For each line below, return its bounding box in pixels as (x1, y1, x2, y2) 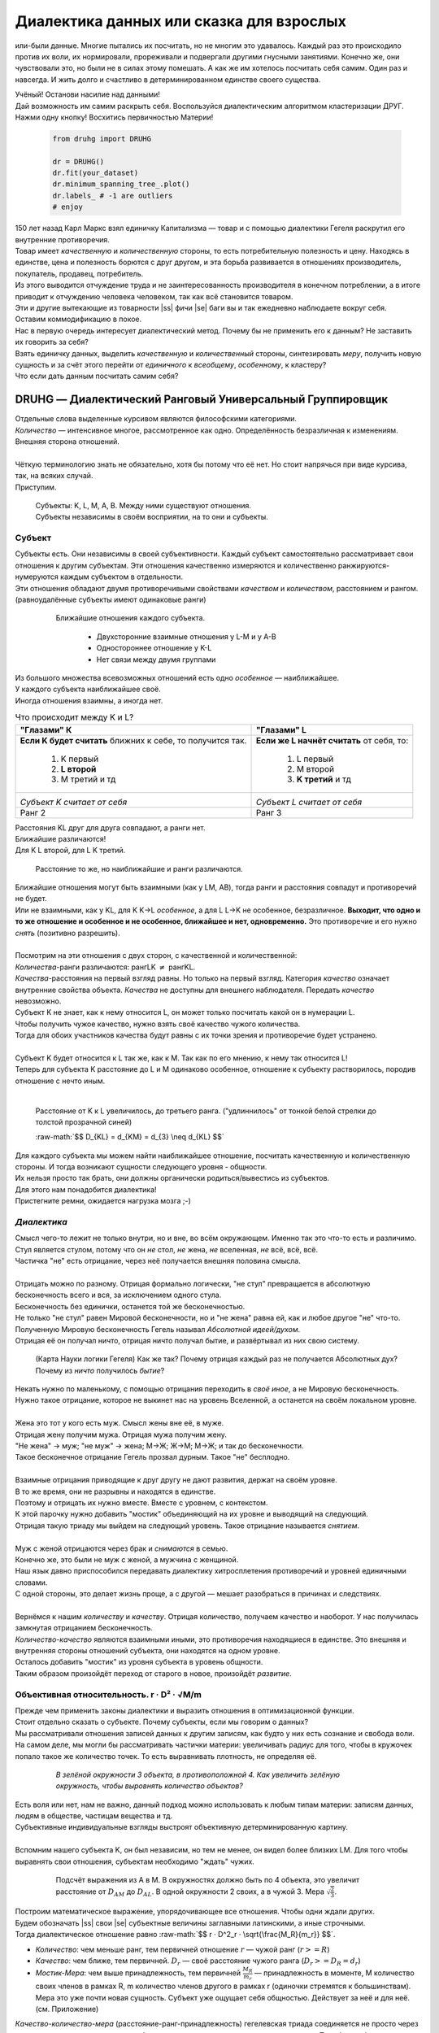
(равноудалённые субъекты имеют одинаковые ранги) (15, 594, 206, 605)
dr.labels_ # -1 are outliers (52, 191, 173, 200)
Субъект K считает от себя (20, 796, 128, 808)
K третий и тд (296, 773, 351, 785)
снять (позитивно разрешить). (15, 928, 121, 938)
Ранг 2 (20, 807, 46, 818)
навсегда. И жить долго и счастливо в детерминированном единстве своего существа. (15, 74, 321, 85)
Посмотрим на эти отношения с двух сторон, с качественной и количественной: (15, 951, 298, 960)
